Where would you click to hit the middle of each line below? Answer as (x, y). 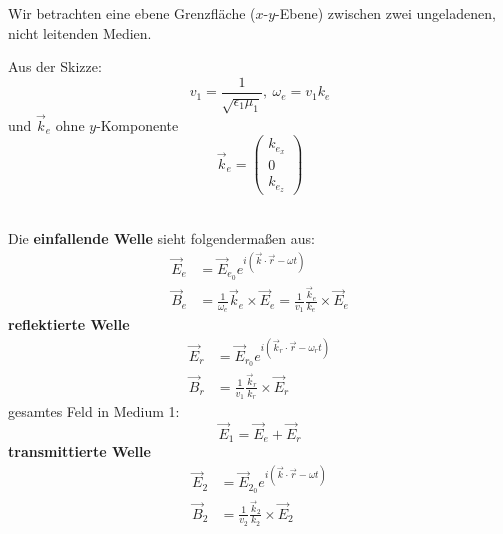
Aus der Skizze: (55, 66)
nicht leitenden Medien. (80, 32)
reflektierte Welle (69, 324)
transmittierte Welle (79, 451)
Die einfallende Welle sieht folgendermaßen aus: (161, 237)
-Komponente (137, 124)
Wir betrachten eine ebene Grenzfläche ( (132, 13)
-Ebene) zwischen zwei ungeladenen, (385, 13)
